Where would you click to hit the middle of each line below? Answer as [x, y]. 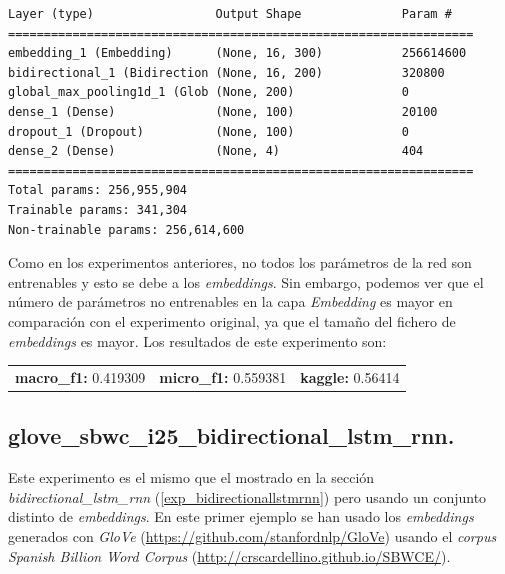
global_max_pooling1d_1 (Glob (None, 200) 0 [208, 92]
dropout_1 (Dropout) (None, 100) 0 [208, 131]
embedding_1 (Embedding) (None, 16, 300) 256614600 [237, 53]
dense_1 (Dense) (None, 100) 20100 [223, 111]
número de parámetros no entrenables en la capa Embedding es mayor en [230, 301]
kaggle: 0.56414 [350, 376]
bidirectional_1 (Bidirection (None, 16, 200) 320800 [226, 72]
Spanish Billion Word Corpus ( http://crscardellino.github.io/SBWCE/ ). [229, 555]
